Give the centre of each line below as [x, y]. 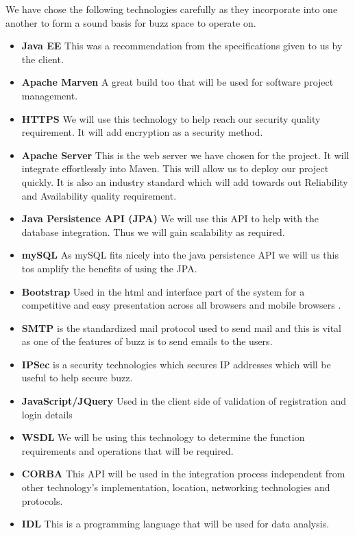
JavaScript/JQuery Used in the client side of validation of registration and [184, 401]
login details [47, 414]
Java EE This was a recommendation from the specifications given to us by [182, 46]
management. [50, 95]
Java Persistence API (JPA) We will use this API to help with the [170, 218]
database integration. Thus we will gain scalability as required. [153, 231]
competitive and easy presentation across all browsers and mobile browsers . [181, 305]
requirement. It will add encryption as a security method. [142, 132]
